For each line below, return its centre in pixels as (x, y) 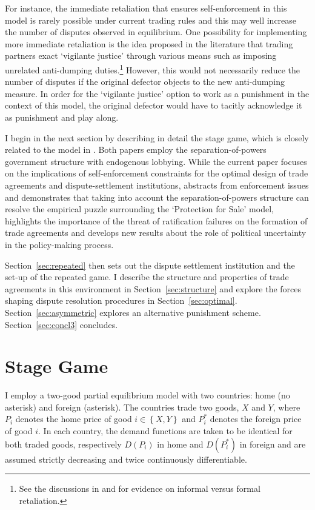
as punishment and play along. (62, 117)
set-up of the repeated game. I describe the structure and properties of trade (147, 277)
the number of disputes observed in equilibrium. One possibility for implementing (156, 32)
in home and (180, 444)
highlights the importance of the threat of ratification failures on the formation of (156, 220)
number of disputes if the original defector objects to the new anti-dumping (145, 82)
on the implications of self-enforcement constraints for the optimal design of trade (157, 173)
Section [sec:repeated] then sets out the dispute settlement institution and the (150, 265)
